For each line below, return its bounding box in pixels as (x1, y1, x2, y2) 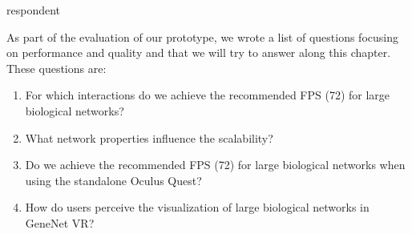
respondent (6, 2, 61, 18)
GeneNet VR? (25, 214, 95, 231)
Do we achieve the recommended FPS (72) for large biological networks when (25, 156, 406, 173)
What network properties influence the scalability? (25, 129, 273, 146)
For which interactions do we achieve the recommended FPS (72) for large (25, 87, 390, 103)
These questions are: (6, 59, 107, 76)
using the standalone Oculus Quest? (25, 171, 202, 188)
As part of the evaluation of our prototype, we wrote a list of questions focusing (6, 28, 398, 45)
